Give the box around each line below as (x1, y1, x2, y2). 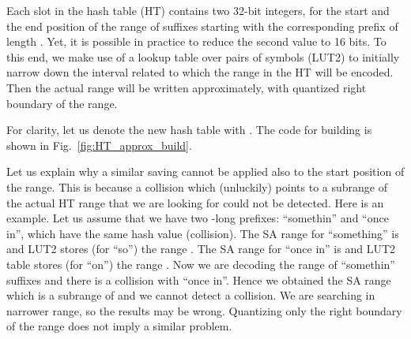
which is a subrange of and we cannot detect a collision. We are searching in (6, 287, 375, 304)
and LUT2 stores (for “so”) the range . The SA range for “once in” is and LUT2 (6, 240, 396, 257)
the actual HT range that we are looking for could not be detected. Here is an (6, 194, 384, 210)
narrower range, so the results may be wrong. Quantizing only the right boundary (6, 302, 402, 319)
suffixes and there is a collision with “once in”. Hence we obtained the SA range (6, 271, 391, 288)
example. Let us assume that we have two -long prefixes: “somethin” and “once (6, 210, 389, 226)
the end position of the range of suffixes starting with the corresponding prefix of (6, 17, 398, 34)
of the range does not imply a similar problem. (6, 318, 232, 334)
